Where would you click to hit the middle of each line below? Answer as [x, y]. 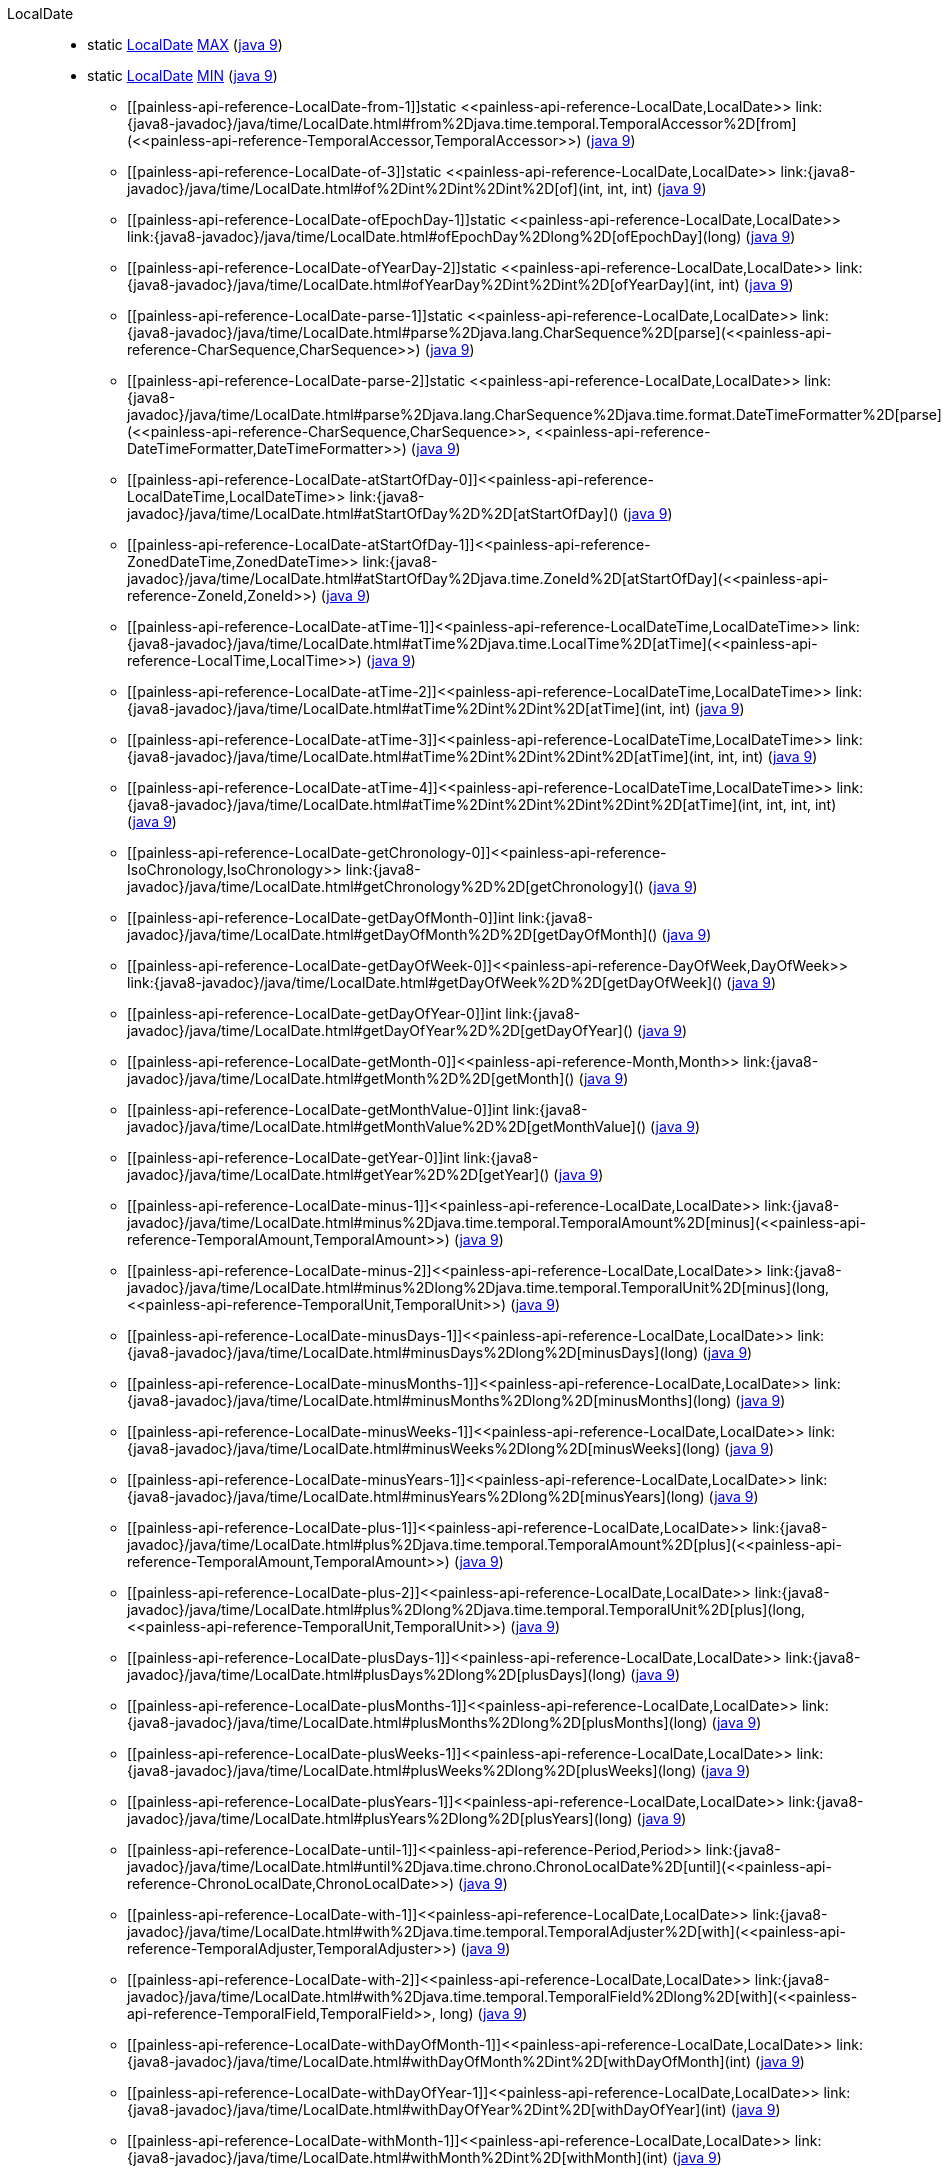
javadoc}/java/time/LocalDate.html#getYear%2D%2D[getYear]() [338, 1174]
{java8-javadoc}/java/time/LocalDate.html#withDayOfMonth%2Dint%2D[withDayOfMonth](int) [439, 2061]
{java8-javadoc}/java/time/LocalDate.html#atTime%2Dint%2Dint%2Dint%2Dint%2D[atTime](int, [445, 804]
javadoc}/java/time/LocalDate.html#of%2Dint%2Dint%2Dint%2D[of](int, [365, 188]
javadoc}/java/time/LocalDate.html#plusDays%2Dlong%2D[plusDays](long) [377, 1674]
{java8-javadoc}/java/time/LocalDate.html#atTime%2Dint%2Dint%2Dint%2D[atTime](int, [420, 756]
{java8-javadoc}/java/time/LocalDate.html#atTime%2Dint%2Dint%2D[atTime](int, [396, 708]
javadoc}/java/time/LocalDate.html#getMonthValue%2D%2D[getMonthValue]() [387, 1126]
